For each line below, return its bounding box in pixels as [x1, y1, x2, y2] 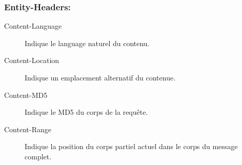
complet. [25, 151, 52, 161]
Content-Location [4, 55, 59, 66]
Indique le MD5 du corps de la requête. [25, 107, 148, 117]
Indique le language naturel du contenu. [25, 37, 150, 48]
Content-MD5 [4, 89, 48, 100]
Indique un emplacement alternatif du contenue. [25, 72, 176, 82]
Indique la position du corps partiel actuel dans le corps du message [25, 141, 238, 152]
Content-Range [4, 123, 51, 134]
